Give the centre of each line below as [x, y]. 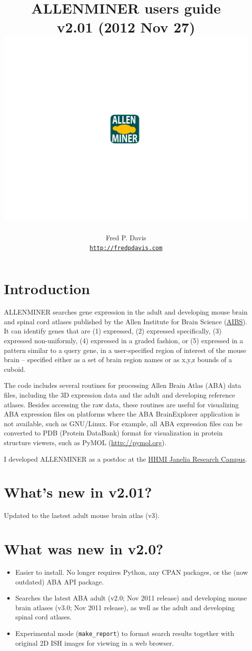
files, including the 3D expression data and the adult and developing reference [119, 394]
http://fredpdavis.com [126, 248]
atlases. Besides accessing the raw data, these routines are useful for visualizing [121, 404]
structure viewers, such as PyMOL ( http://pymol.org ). [85, 442]
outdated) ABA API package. [59, 581]
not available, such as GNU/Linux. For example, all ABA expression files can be [123, 423]
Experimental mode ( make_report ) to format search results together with [125, 633]
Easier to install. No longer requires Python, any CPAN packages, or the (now [132, 572]
